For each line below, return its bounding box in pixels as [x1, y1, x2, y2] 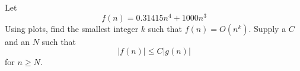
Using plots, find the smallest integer [5, 22, 139, 34]
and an [5, 35, 30, 47]
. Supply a [248, 22, 286, 34]
